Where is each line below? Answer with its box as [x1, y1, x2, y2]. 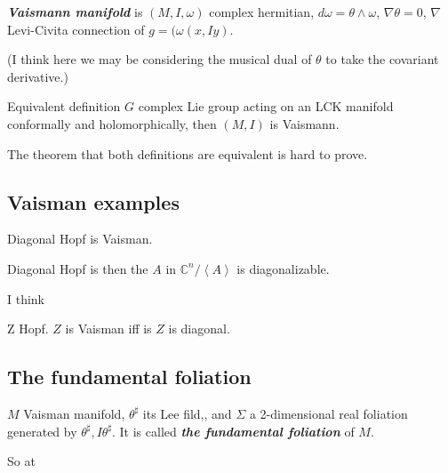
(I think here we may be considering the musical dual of [7, 50, 312, 68]
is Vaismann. [269, 114, 340, 132]
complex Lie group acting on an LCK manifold [138, 97, 394, 116]
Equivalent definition [7, 97, 121, 116]
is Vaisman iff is [65, 319, 152, 338]
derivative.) [7, 67, 68, 85]
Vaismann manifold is [7, 3, 143, 20]
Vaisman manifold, [23, 404, 125, 422]
